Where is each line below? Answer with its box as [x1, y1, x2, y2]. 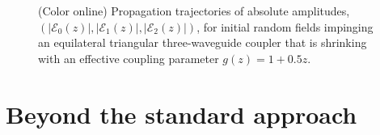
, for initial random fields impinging [196, 18, 374, 35]
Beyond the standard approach [6, 97, 357, 130]
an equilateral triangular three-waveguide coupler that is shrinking [38, 34, 367, 51]
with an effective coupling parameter [38, 49, 219, 66]
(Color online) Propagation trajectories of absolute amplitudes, [38, 2, 350, 19]
